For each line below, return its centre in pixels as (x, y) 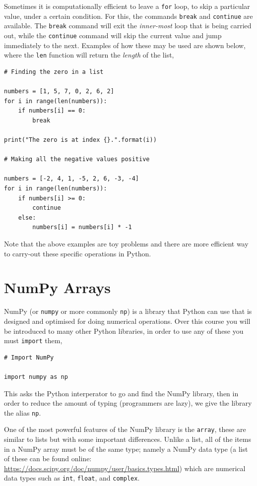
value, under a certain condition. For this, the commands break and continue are (128, 16)
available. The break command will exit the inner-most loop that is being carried (128, 26)
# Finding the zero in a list (54, 72)
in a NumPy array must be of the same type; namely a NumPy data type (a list (126, 449)
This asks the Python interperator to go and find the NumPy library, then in (121, 393)
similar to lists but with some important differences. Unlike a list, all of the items (128, 439)
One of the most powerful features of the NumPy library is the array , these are (125, 429)
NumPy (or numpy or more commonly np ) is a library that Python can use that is (128, 311)
